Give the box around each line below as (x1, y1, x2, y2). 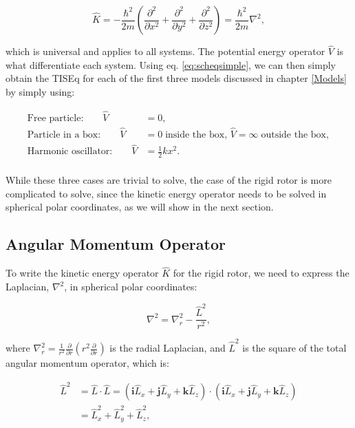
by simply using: (6, 85, 75, 98)
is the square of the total (242, 341, 347, 355)
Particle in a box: (27, 130, 101, 140)
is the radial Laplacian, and (109, 341, 226, 355)
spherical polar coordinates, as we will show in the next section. (6, 200, 274, 214)
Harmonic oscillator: (27, 147, 113, 157)
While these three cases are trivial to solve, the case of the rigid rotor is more (6, 173, 332, 187)
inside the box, (165, 130, 228, 140)
